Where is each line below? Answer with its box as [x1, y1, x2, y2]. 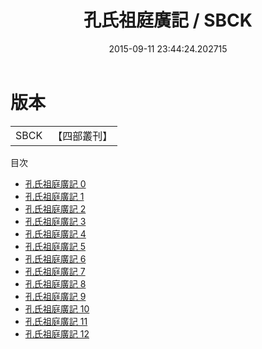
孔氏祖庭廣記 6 [24, 252, 87, 265]
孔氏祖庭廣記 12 [24, 327, 90, 340]
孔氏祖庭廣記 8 [24, 277, 87, 290]
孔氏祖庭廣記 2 [24, 202, 87, 215]
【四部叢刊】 [52, 129, 113, 143]
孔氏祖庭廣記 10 [24, 302, 90, 315]
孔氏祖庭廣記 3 [24, 215, 87, 227]
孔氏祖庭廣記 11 [24, 315, 88, 327]
